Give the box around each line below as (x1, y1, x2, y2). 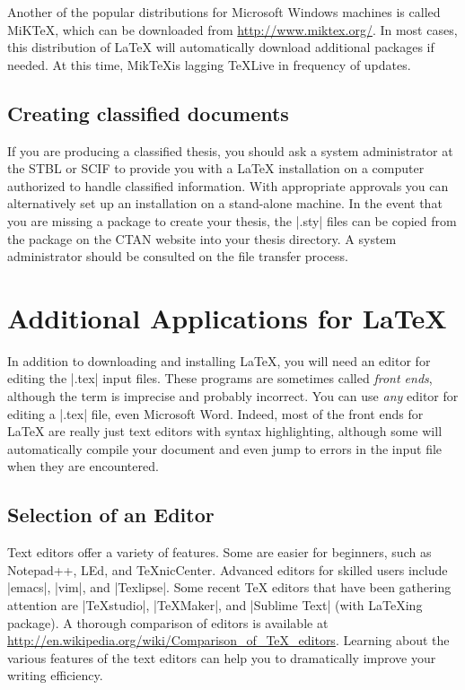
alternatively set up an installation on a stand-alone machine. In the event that (7, 194, 443, 213)
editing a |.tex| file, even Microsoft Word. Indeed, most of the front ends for (7, 404, 424, 423)
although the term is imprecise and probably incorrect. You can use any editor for (7, 387, 459, 406)
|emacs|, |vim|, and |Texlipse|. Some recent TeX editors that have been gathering (7, 578, 452, 597)
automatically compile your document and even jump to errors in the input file (7, 439, 443, 458)
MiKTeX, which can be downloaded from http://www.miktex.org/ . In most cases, (7, 20, 458, 39)
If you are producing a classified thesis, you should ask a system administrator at (7, 141, 453, 160)
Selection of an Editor (7, 501, 215, 528)
